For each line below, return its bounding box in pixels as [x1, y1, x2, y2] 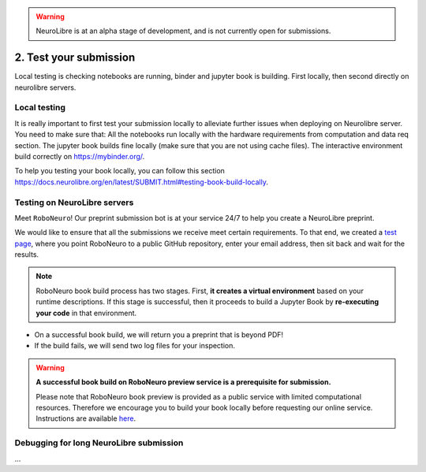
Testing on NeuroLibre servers [14, 197, 134, 208]
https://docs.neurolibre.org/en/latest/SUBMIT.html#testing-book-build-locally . [14, 177, 268, 187]
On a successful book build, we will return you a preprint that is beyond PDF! [34, 330, 284, 340]
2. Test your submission [14, 51, 136, 65]
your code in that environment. [35, 308, 137, 318]
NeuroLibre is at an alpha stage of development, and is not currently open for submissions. [35, 26, 331, 35]
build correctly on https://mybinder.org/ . [14, 152, 145, 161]
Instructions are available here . [35, 414, 136, 423]
